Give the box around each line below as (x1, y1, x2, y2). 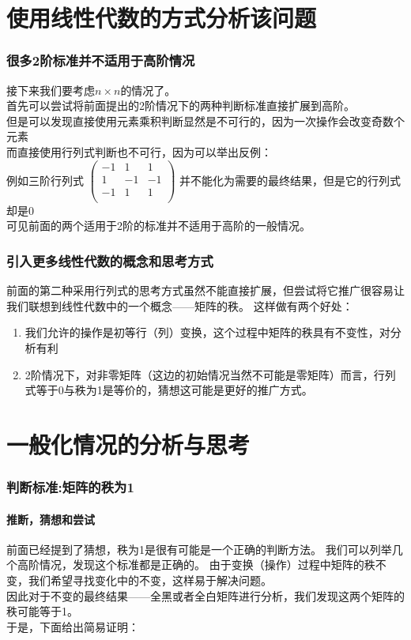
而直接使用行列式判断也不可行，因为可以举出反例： (6, 143, 272, 160)
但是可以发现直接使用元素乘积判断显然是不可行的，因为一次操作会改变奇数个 (6, 112, 405, 129)
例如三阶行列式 (6, 171, 84, 188)
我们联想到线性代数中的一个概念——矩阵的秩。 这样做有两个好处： (6, 297, 353, 314)
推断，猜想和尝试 (6, 510, 95, 527)
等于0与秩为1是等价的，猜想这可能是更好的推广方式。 (36, 382, 313, 398)
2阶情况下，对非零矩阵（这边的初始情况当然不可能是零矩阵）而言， (25, 366, 374, 382)
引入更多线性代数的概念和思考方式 (6, 250, 213, 270)
